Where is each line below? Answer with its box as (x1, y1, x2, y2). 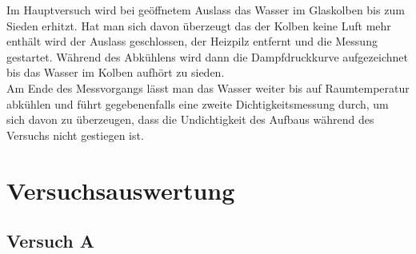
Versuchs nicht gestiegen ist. (6, 126, 144, 143)
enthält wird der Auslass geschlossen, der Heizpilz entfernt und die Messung (6, 33, 378, 50)
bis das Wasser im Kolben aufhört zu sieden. (6, 64, 225, 81)
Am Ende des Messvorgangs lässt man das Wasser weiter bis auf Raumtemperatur (6, 79, 410, 96)
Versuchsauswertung (6, 173, 235, 206)
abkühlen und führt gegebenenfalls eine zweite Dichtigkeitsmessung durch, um (6, 95, 389, 112)
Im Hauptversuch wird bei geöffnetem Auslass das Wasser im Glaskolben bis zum (6, 2, 405, 18)
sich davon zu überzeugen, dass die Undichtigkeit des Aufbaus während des (6, 111, 374, 128)
